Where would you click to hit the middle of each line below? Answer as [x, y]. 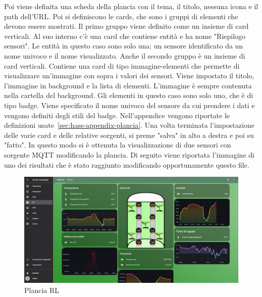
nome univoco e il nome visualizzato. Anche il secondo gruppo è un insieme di [125, 55]
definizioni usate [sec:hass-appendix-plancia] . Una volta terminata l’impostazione [129, 125]
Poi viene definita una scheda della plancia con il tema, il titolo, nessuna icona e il [131, 6]
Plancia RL [42, 290]
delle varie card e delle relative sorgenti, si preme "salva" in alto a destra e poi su [129, 135]
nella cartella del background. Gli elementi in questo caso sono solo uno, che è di [129, 95]
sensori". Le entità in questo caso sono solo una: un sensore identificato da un [124, 46]
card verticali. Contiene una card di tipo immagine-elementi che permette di [122, 65]
